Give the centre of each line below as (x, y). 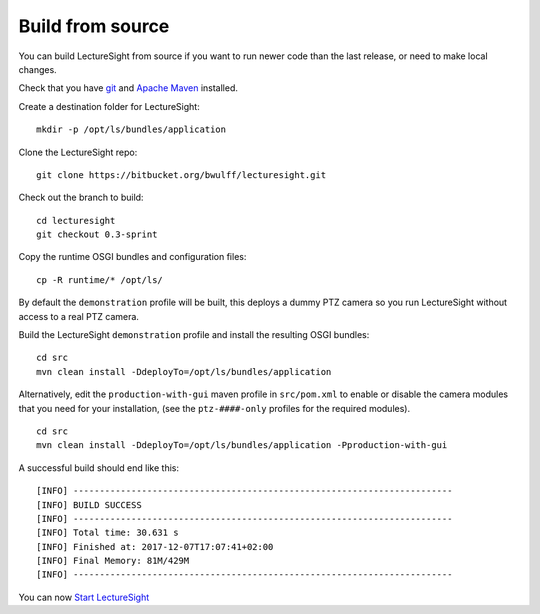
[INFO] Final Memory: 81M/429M (113, 561)
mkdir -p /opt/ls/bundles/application (131, 129)
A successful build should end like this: (99, 467)
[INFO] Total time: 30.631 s (107, 533)
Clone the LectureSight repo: (78, 152)
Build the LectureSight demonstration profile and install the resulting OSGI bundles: (194, 335)
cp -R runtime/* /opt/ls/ (100, 279)
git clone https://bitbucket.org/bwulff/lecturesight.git (181, 174)
